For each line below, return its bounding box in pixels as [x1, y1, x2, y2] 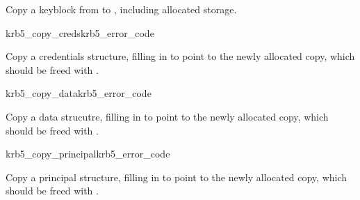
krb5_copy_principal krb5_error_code [6, 146, 170, 161]
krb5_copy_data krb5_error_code [6, 86, 152, 100]
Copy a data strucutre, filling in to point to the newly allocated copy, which [6, 109, 329, 123]
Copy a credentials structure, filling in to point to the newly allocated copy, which [6, 49, 355, 63]
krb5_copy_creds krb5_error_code [6, 25, 154, 40]
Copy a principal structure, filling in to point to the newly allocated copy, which [6, 169, 347, 184]
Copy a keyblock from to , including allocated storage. [6, 2, 237, 16]
